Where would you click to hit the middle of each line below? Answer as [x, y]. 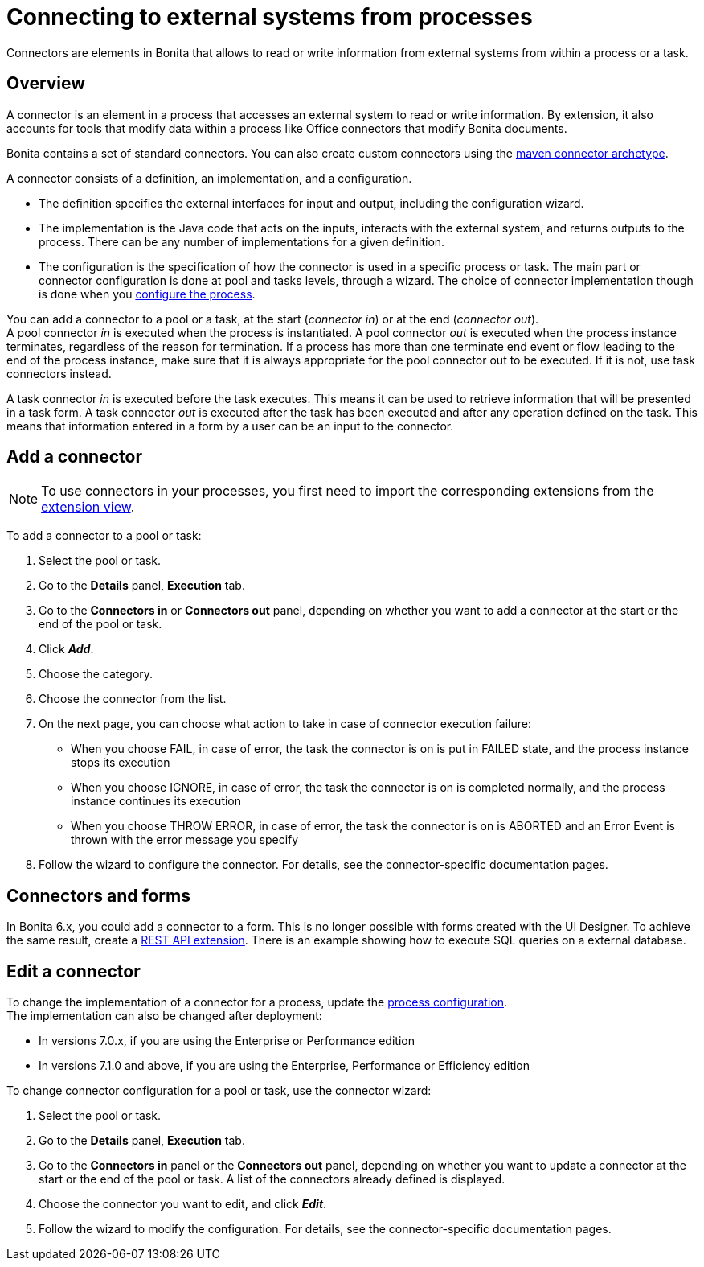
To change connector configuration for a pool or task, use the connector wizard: [219, 1091]
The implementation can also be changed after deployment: [164, 1016]
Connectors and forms [98, 895]
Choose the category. [96, 674]
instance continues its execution [156, 801]
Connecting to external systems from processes [270, 17]
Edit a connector [74, 971]
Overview [46, 84]
